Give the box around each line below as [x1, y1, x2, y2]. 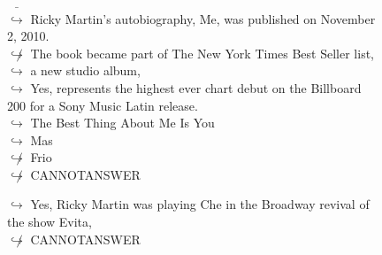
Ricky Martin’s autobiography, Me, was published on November [30, 9, 376, 27]
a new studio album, [30, 61, 141, 80]
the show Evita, [7, 212, 92, 231]
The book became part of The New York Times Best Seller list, [30, 43, 374, 62]
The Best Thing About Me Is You [30, 113, 215, 132]
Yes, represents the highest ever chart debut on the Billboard [30, 78, 362, 97]
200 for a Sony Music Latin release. [7, 96, 198, 114]
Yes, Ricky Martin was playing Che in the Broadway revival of [30, 195, 370, 213]
